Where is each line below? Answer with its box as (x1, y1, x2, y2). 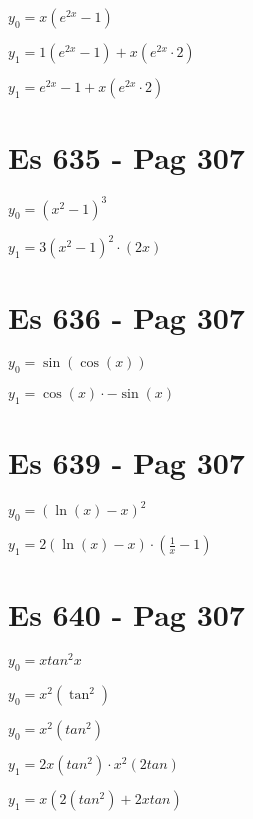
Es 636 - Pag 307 (8, 297, 245, 338)
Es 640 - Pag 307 (8, 594, 245, 635)
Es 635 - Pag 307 (8, 137, 245, 178)
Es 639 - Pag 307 (8, 442, 245, 483)
